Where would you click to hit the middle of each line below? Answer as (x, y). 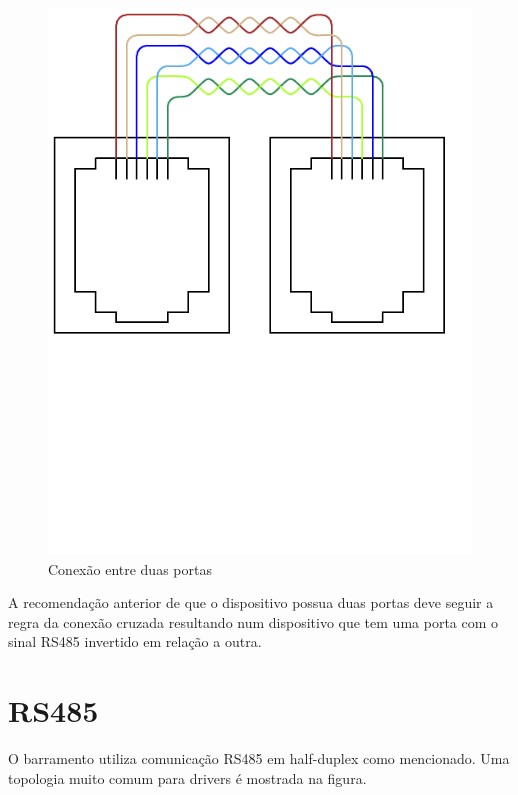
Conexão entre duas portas (130, 568)
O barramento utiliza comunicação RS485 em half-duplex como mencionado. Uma (259, 758)
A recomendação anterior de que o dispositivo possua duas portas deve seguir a (251, 602)
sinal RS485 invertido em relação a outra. (135, 641)
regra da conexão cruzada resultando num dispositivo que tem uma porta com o (253, 621)
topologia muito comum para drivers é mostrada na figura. (187, 777)
